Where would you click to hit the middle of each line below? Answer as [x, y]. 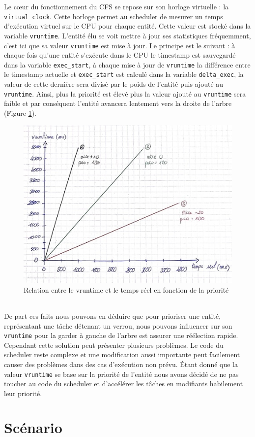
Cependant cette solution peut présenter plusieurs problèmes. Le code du [114, 345]
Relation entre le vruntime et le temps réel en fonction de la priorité [126, 289]
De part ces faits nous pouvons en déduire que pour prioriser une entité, [113, 316]
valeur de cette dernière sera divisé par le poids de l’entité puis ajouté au [114, 84]
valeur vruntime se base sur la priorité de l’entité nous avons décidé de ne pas [121, 374]
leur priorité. [23, 393]
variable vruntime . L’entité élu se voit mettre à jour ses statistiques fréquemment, [127, 35]
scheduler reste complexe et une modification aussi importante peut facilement [122, 354]
